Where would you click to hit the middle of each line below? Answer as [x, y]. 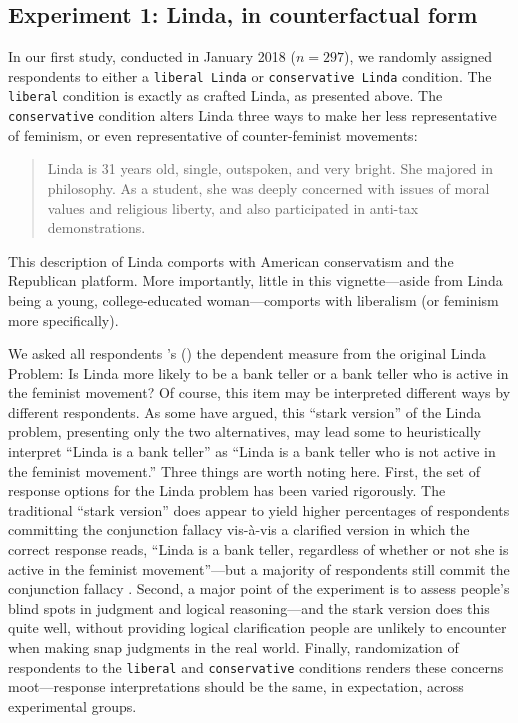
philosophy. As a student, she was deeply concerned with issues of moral [268, 187]
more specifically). [63, 319]
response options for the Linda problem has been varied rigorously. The [227, 490]
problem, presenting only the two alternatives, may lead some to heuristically [244, 431]
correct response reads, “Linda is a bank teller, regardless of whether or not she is [258, 549]
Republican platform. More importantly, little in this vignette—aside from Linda [255, 280]
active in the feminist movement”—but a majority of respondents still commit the [259, 568]
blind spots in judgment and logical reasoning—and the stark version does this [249, 607]
